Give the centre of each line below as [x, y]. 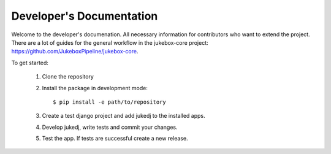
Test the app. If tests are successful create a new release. [115, 139]
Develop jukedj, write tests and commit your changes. [110, 127]
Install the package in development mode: [95, 88]
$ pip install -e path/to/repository [110, 102]
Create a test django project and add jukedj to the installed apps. [124, 116]
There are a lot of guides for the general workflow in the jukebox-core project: [110, 42]
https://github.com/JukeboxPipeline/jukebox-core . [75, 52]
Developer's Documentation [85, 16]
